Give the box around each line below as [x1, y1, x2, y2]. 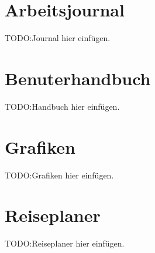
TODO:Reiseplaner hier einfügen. [5, 237, 125, 249]
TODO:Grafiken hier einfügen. [5, 168, 114, 181]
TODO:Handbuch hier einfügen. [5, 100, 120, 112]
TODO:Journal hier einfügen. [5, 32, 111, 44]
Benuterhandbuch [5, 66, 151, 90]
